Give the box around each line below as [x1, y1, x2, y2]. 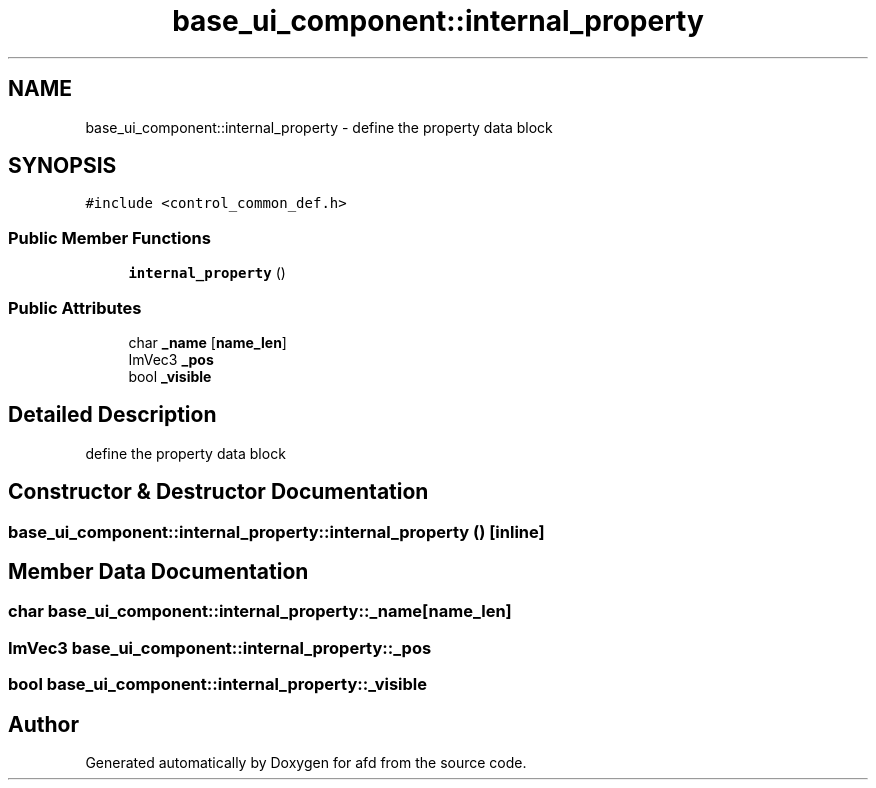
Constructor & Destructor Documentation [8, 479, 429, 505]
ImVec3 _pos [128, 350, 214, 368]
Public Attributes [8, 297, 142, 318]
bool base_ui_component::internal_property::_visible [8, 674, 428, 695]
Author [8, 711, 79, 737]
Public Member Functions [8, 227, 211, 248]
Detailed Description [8, 402, 217, 428]
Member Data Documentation [8, 559, 309, 585]
